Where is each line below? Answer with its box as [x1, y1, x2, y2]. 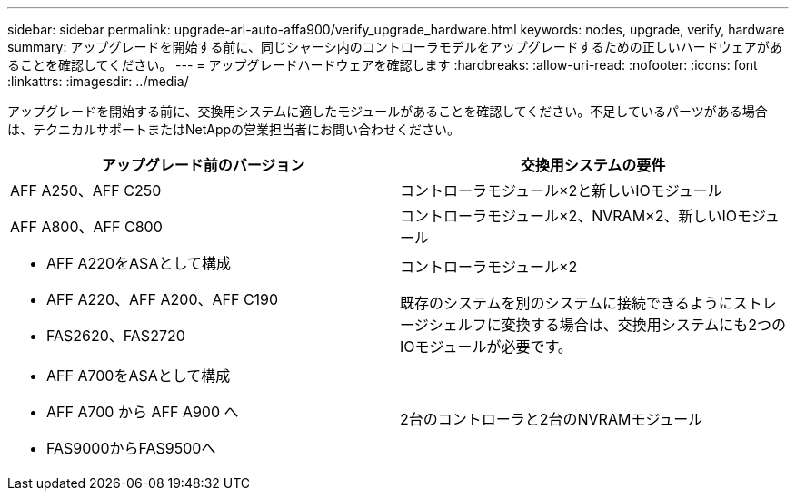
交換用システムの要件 [520, 156, 666, 174]
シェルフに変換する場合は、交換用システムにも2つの [428, 316, 786, 334]
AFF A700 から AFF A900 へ [46, 403, 239, 421]
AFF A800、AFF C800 [10, 218, 163, 236]
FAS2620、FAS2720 [46, 327, 185, 345]
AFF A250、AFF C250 [10, 181, 162, 200]
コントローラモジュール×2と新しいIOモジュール [400, 181, 722, 200]
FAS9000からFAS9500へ [46, 439, 216, 457]
